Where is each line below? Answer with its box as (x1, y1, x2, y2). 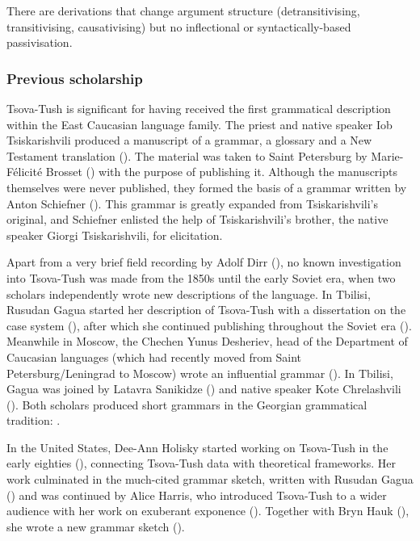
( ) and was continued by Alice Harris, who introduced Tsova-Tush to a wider (6, 486, 387, 503)
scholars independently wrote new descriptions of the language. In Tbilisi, (6, 285, 371, 302)
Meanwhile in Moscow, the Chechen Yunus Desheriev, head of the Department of (6, 333, 408, 350)
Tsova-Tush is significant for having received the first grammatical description (6, 100, 391, 116)
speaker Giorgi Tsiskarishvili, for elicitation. (6, 226, 223, 243)
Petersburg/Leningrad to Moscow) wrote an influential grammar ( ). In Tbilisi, (6, 364, 393, 381)
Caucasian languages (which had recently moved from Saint (6, 348, 302, 365)
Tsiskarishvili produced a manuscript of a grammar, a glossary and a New (6, 132, 372, 149)
